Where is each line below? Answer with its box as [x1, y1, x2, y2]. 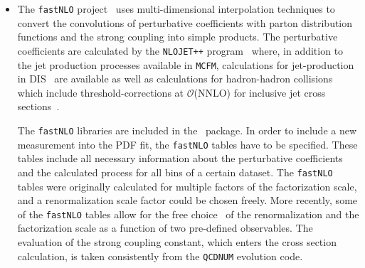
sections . [17, 99, 60, 114]
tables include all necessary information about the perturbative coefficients [17, 151, 343, 166]
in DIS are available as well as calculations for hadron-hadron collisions [17, 71, 333, 86]
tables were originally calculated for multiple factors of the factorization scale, [17, 178, 357, 193]
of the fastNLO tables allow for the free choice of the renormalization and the [17, 206, 359, 221]
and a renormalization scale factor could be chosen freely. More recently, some [17, 193, 358, 208]
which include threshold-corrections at [17, 85, 184, 100]
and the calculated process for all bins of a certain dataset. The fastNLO [17, 164, 333, 179]
